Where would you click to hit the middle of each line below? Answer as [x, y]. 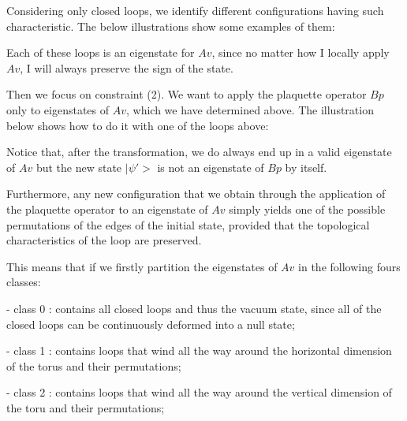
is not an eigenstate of [211, 167]
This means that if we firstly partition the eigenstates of [142, 266]
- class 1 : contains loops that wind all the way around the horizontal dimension [199, 350]
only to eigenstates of [58, 109]
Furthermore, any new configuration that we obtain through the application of [196, 194]
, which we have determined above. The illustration [250, 109]
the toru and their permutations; [86, 407]
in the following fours [349, 266]
